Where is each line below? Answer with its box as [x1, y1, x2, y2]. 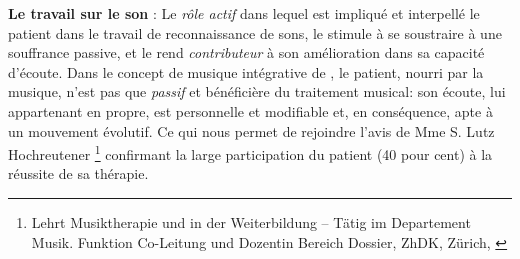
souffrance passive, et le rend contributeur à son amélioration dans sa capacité [8, 42, 485, 63]
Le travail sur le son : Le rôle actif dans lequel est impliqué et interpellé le [8, 3, 480, 23]
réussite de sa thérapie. [8, 163, 149, 184]
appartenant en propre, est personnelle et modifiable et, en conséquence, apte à [8, 100, 493, 121]
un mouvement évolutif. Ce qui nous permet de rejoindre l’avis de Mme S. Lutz [8, 120, 495, 141]
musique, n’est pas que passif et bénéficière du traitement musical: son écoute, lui [8, 81, 506, 102]
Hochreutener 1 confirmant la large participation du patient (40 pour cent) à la [8, 141, 493, 164]
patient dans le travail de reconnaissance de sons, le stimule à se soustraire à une [8, 22, 502, 43]
